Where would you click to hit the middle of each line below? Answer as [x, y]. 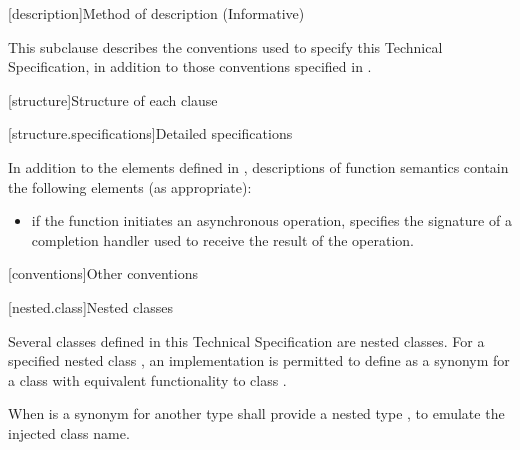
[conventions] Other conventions [103, 273]
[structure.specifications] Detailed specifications [150, 133]
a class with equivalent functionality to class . [147, 379]
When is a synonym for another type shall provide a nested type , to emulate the [256, 413]
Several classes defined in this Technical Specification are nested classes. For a [246, 340]
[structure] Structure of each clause [113, 99]
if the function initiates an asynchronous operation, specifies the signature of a [271, 220]
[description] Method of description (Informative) [156, 13]
